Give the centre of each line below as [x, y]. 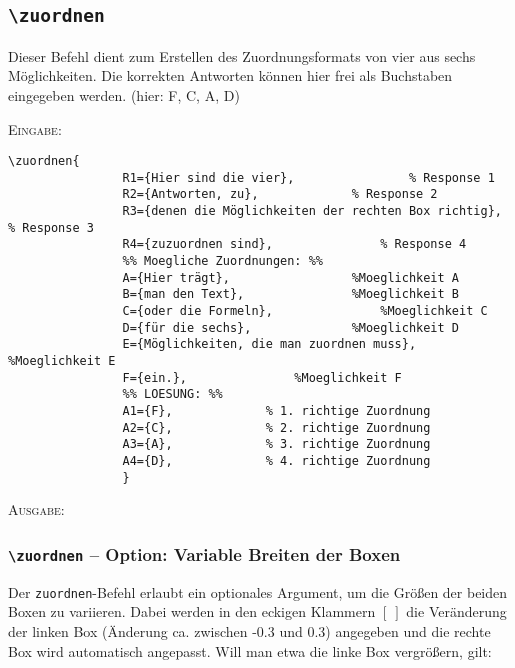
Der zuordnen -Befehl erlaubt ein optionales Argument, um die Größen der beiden [258, 591]
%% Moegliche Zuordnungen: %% [222, 261]
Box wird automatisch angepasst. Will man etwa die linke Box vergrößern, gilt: [250, 650]
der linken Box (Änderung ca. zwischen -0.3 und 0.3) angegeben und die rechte [249, 630]
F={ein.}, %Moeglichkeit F [262, 377]
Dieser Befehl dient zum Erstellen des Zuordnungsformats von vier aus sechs [242, 55]
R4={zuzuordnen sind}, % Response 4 [294, 244]
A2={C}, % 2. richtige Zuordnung [276, 427]
